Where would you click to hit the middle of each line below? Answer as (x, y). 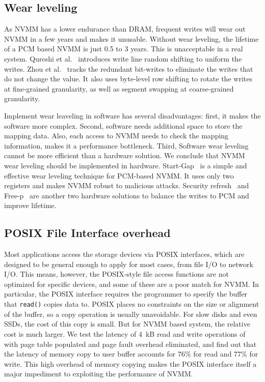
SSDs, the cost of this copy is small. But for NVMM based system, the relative (127, 324)
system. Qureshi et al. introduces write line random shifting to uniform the (123, 58)
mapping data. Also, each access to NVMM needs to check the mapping (116, 136)
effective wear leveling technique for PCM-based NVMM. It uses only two (119, 175)
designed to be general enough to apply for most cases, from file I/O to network (129, 264)
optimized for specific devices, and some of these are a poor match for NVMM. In (132, 284)
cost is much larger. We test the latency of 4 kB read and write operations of (125, 333)
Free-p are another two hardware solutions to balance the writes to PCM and (127, 195)
